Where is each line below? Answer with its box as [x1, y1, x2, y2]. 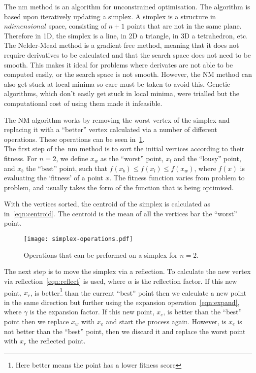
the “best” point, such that [26, 163, 107, 173]
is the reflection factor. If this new [134, 275, 237, 286]
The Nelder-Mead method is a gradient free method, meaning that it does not [4, 40, 239, 50]
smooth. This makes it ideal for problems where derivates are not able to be [4, 59, 233, 69]
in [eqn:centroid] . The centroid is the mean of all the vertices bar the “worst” [4, 208, 237, 218]
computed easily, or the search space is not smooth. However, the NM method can [4, 69, 252, 79]
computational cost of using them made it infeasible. [4, 98, 162, 108]
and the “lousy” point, [174, 153, 241, 163]
